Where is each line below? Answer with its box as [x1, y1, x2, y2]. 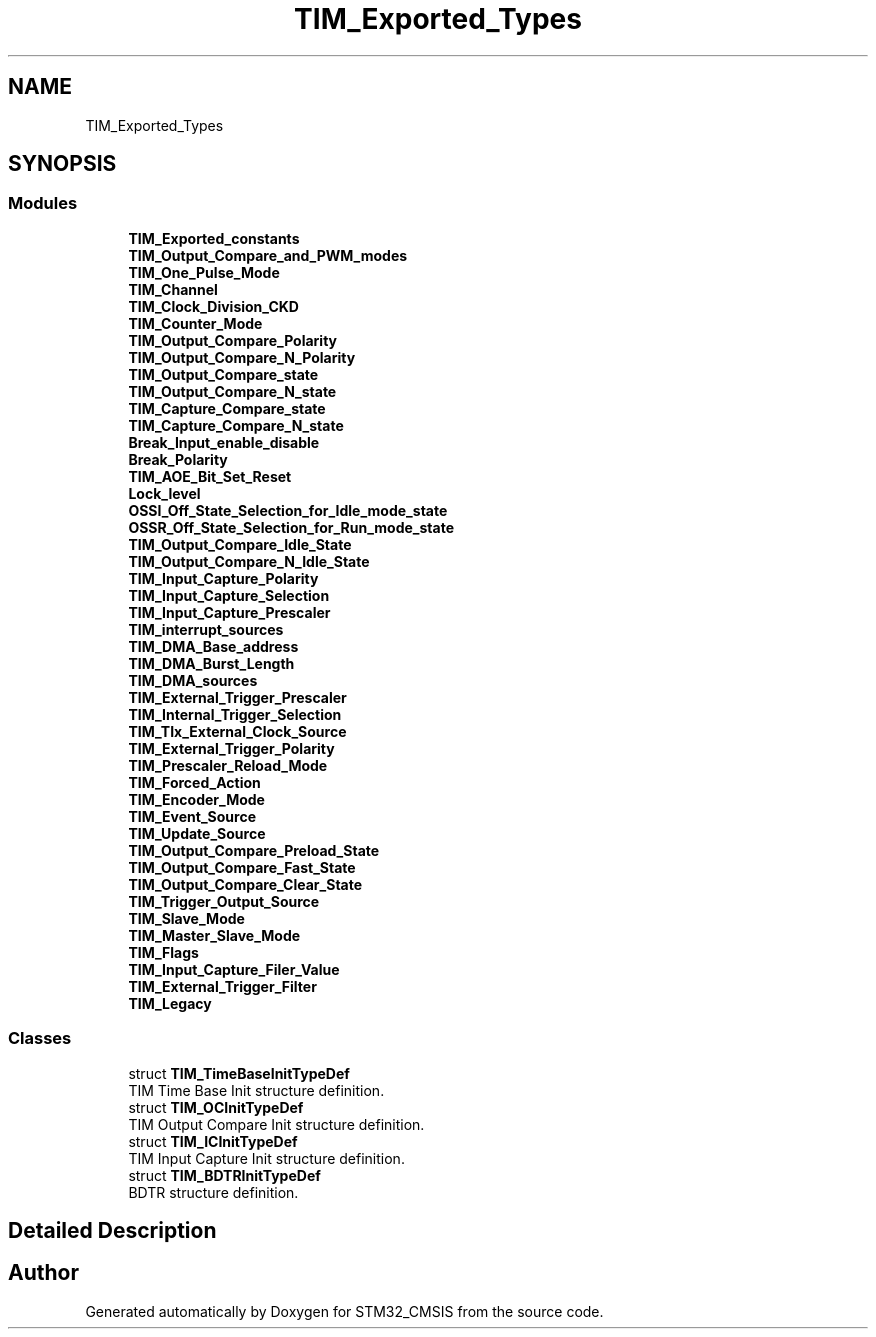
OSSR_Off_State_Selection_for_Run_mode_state [128, 518, 455, 536]
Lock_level [128, 484, 201, 502]
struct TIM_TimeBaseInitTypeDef [128, 1064, 350, 1082]
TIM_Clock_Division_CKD [128, 297, 299, 315]
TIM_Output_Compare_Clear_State [128, 875, 363, 893]
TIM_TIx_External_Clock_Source [128, 722, 347, 740]
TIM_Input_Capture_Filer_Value [128, 960, 340, 978]
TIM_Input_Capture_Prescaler [128, 603, 331, 621]
